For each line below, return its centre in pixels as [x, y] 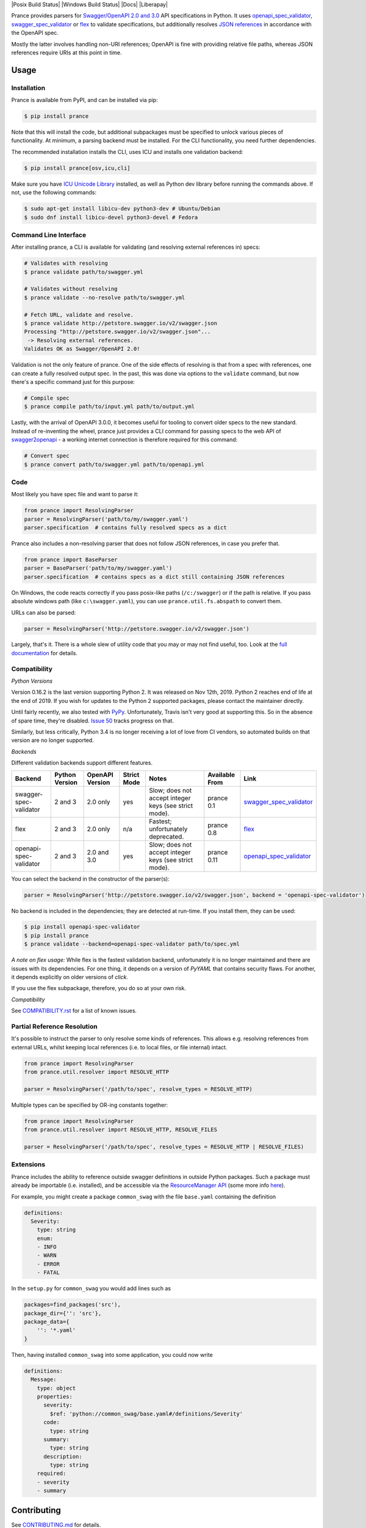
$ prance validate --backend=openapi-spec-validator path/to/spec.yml [132, 944]
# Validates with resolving [66, 263]
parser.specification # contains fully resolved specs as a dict [125, 528]
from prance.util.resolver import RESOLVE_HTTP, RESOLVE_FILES [121, 1130]
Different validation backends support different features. [82, 763]
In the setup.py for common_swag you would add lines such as [91, 1288]
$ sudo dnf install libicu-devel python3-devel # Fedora [111, 217]
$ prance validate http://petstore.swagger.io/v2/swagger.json [121, 323]
